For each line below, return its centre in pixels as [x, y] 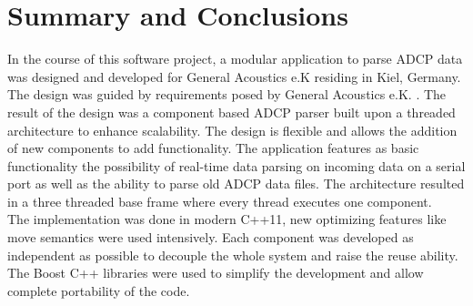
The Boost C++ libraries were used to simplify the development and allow [216, 273]
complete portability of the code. [99, 290]
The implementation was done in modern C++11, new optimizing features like [227, 219]
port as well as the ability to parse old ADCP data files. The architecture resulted [236, 184]
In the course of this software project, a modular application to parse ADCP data [235, 59]
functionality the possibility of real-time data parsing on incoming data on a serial [236, 165]
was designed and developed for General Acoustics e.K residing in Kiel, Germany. [234, 76]
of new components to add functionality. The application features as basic [213, 148]
